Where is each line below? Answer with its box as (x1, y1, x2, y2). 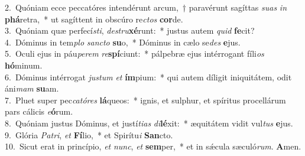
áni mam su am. (5, 82, 59, 95)
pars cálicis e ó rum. (5, 105, 73, 118)
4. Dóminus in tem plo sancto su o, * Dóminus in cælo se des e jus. (5, 35, 241, 48)
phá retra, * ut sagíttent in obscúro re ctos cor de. (5, 12, 183, 25)
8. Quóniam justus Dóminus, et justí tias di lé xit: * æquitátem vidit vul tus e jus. (5, 116, 293, 129)
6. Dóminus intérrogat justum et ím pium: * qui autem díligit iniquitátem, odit (5, 70, 292, 83)
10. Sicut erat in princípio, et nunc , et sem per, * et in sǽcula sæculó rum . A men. (5, 140, 301, 152)
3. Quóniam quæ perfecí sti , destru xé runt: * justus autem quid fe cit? (5, 24, 255, 37)
